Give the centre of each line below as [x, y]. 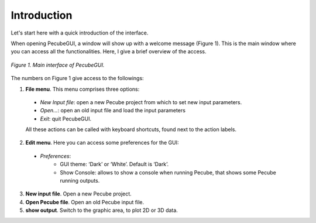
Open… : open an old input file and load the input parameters [113, 111]
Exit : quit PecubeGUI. [66, 119]
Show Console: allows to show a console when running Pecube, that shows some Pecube [168, 172]
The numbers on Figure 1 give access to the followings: [77, 78]
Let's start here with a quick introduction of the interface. [80, 33]
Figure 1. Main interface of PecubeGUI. [58, 65]
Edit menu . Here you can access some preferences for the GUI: [102, 143]
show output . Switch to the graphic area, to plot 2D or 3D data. [102, 210]
